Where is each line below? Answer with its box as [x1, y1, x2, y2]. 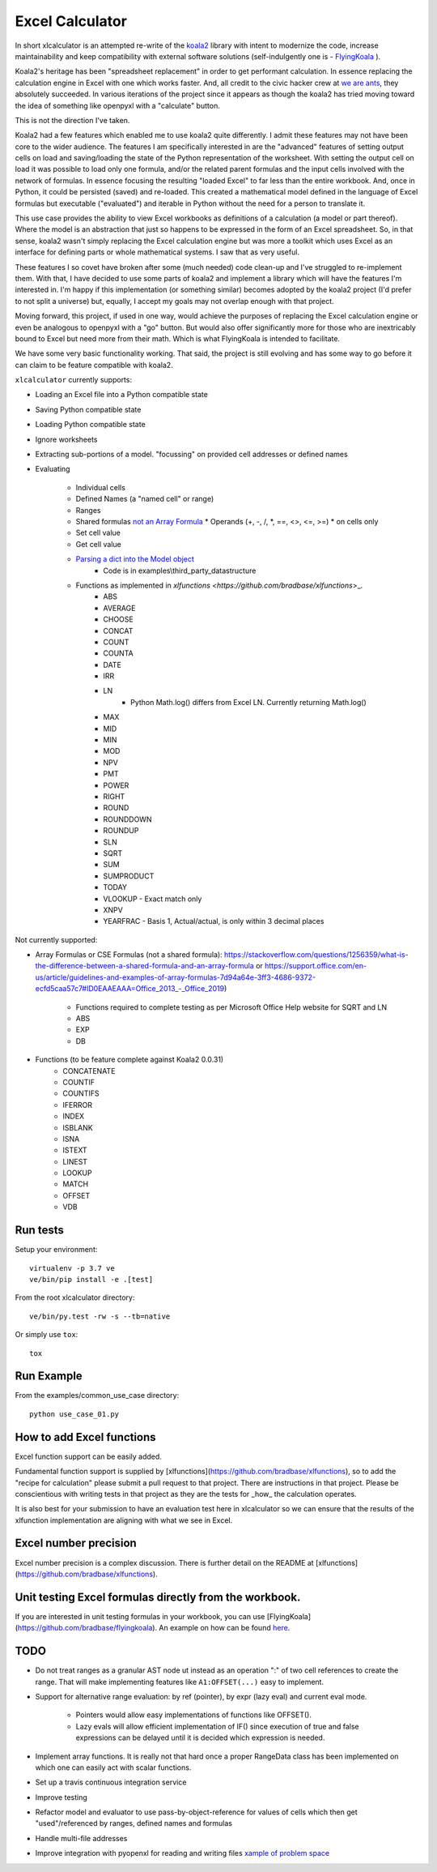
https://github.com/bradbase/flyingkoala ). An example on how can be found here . [17, 1623, 291, 1633]
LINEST [62, 1156, 88, 1166]
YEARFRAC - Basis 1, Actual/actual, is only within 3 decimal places [103, 917, 325, 926]
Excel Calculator [15, 12, 127, 30]
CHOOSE [103, 614, 134, 624]
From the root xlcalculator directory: [15, 1293, 135, 1302]
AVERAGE [103, 603, 136, 613]
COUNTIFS [62, 1088, 100, 1098]
